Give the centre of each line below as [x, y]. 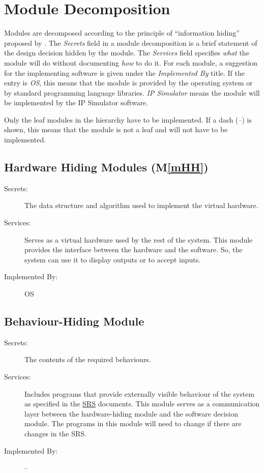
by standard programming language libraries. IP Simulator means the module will [132, 92]
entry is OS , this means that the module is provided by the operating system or [128, 83]
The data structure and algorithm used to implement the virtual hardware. [141, 205]
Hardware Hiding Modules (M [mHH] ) [106, 167]
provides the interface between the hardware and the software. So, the [134, 249]
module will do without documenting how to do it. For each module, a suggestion [131, 62]
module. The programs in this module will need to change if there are [133, 423]
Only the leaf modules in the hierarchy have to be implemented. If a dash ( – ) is [128, 119]
